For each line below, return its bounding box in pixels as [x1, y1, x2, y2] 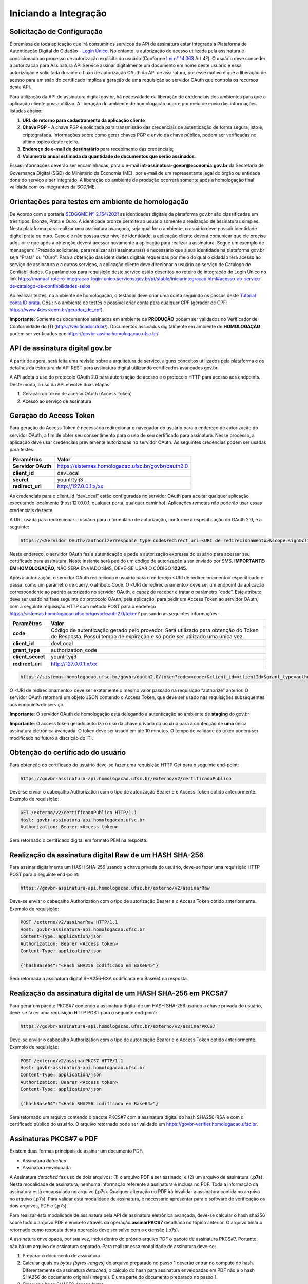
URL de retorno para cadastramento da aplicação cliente [22, 117, 145, 123]
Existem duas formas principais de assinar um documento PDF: [9, 1148, 144, 1154]
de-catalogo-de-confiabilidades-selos [9, 283, 91, 289]
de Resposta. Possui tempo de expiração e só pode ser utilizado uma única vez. [50, 633, 244, 640]
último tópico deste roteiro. [22, 139, 80, 145]
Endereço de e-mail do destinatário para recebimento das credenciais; [22, 146, 174, 152]
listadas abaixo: [9, 108, 43, 114]
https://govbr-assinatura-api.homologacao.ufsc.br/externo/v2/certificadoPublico [20, 776, 232, 781]
